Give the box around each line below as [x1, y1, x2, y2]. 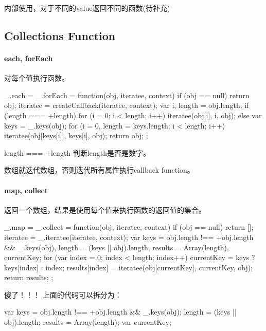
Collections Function [4, 27, 116, 43]
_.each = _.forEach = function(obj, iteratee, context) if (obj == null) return [4, 89, 250, 100]
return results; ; [4, 272, 54, 283]
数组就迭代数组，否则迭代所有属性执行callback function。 [4, 164, 194, 175]
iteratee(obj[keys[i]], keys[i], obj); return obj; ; [4, 130, 148, 141]
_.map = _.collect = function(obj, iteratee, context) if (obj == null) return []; [4, 222, 254, 232]
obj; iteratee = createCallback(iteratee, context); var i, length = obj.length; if [4, 100, 249, 111]
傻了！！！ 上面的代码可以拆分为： [4, 289, 122, 300]
